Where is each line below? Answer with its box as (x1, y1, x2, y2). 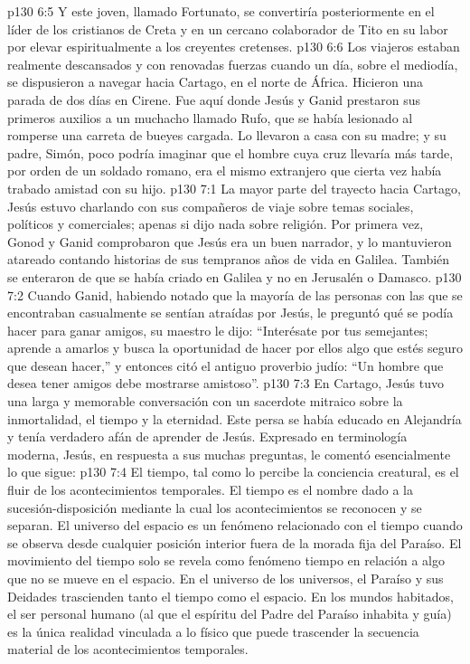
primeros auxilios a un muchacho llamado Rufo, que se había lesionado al (7, 108, 413, 127)
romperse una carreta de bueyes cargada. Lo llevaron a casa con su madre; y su (7, 126, 446, 145)
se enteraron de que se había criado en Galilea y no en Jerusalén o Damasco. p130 (7, 267, 462, 286)
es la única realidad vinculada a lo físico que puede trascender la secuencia (7, 621, 419, 640)
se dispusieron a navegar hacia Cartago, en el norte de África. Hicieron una (7, 72, 424, 91)
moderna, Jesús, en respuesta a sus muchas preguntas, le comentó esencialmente (7, 444, 451, 463)
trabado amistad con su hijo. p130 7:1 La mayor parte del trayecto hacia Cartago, (7, 178, 461, 197)
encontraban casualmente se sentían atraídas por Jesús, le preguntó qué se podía (7, 303, 454, 322)
